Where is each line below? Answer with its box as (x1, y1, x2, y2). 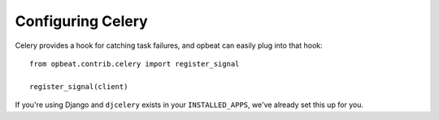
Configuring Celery (15, 12, 148, 30)
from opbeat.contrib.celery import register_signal (29, 59, 240, 68)
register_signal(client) (29, 82, 128, 91)
